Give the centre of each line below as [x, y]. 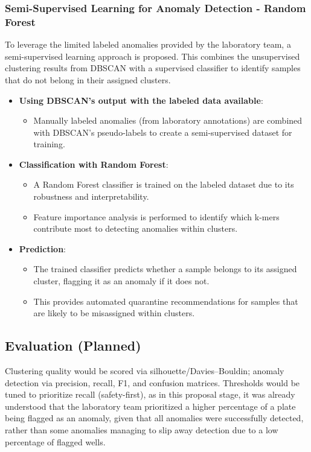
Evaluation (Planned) [73, 345]
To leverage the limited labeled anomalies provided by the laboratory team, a [148, 44]
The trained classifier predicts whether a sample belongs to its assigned [165, 269]
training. [49, 144]
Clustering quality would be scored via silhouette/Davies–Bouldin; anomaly [145, 371]
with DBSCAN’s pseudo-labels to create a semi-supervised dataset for [163, 132]
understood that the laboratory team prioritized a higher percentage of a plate [150, 406]
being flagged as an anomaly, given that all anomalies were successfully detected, [154, 418]
